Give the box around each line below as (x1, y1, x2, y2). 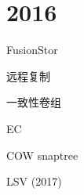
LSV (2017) (6, 173, 62, 190)
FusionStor (6, 42, 58, 58)
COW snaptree (6, 146, 79, 163)
